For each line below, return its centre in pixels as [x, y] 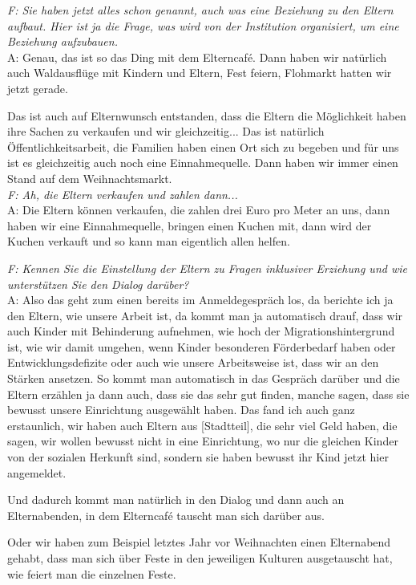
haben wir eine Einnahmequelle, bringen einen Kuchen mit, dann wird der [190, 225]
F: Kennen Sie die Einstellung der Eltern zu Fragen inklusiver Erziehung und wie [207, 268]
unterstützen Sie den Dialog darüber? [98, 284]
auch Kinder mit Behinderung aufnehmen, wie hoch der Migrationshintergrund [201, 331]
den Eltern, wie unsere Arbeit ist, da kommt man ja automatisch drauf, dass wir [205, 315]
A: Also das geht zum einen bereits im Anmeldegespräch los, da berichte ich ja [200, 300]
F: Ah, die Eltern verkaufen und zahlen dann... [123, 194]
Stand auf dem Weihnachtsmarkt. [90, 178]
